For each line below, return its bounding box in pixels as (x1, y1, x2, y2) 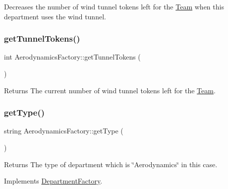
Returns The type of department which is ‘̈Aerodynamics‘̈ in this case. (4, 159, 218, 169)
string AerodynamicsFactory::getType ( (4, 126, 123, 136)
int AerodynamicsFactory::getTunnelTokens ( (4, 52, 141, 62)
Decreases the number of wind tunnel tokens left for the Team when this (4, 1, 224, 11)
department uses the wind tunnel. (4, 11, 106, 21)
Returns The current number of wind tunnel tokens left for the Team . (4, 85, 216, 95)
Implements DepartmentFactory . (4, 176, 103, 186)
